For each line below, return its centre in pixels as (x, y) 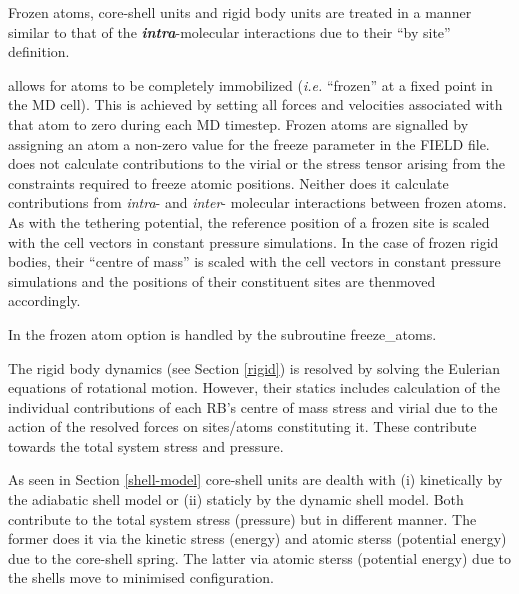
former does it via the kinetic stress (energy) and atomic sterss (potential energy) (257, 538)
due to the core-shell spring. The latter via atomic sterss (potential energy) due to (259, 557)
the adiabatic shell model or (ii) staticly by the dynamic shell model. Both (236, 499)
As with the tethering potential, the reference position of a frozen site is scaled (249, 221)
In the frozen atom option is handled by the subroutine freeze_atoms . (222, 333)
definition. (39, 51)
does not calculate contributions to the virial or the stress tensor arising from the (257, 163)
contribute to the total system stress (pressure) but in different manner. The (242, 518)
